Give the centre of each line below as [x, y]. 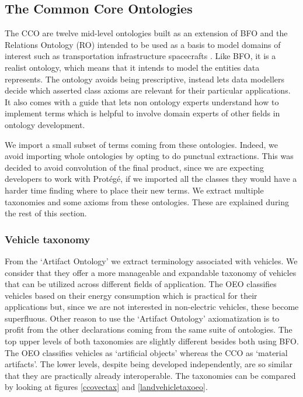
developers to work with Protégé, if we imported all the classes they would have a [151, 179]
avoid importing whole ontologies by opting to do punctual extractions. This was [149, 156]
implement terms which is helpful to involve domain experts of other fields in [142, 113]
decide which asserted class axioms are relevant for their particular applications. [148, 90]
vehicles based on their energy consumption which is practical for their [131, 295]
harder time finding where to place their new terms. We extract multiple [134, 190]
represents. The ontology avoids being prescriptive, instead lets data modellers [145, 79]
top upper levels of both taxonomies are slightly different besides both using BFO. [152, 341]
